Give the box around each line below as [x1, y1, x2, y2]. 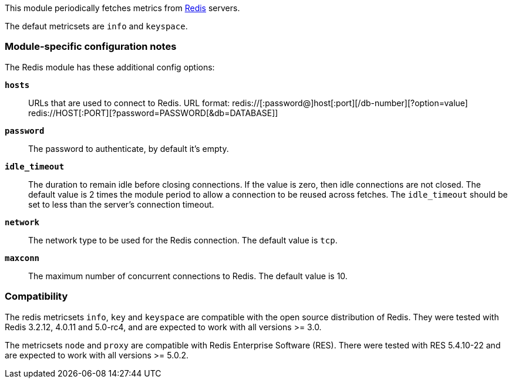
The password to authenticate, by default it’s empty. [28, 143, 229, 154]
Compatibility [5, 290, 68, 303]
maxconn [5, 253, 40, 263]
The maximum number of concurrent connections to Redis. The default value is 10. [28, 270, 348, 281]
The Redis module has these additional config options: [5, 62, 215, 72]
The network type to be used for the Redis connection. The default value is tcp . [28, 235, 338, 245]
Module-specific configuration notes [5, 40, 177, 53]
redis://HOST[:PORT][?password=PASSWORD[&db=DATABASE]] [28, 107, 278, 118]
